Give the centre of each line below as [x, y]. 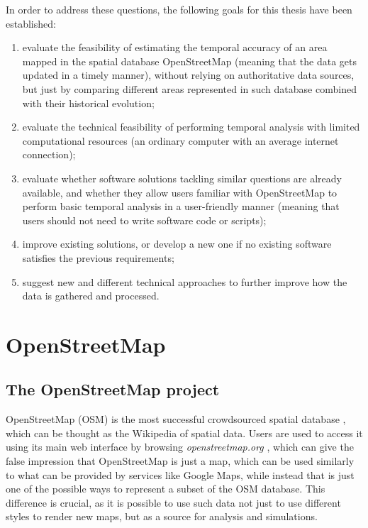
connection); [49, 154]
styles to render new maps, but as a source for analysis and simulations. [162, 516]
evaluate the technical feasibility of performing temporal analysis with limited [191, 127]
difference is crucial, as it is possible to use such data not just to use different [173, 502]
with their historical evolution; [88, 103]
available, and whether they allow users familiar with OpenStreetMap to [180, 192]
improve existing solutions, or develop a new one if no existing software [177, 244]
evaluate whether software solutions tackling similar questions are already [182, 178]
